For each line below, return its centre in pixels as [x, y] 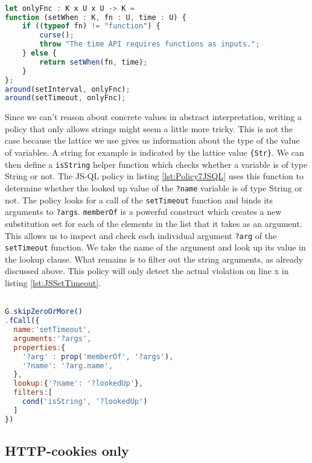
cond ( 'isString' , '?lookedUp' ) [85, 402]
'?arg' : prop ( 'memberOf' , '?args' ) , [98, 356]
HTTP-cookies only [67, 451]
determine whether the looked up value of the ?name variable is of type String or [154, 187]
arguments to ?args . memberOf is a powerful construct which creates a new [143, 212]
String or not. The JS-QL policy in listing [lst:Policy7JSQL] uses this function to [154, 176]
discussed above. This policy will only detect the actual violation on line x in [147, 271]
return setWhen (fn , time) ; [94, 62]
